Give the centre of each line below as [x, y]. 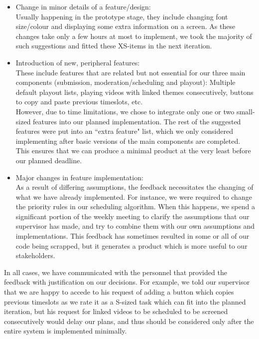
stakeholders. [35, 255]
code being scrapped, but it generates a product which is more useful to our [131, 245]
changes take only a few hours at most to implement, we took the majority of [134, 36]
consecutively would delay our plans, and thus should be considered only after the [129, 321]
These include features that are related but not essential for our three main [130, 72]
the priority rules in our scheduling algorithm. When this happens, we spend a [135, 206]
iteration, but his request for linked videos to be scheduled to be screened [116, 311]
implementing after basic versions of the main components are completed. [128, 141]
